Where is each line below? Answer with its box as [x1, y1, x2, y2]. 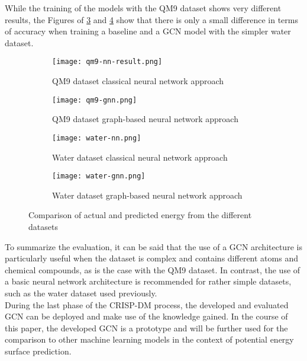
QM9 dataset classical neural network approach [52, 75, 224, 87]
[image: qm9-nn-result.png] [52, 57, 163, 66]
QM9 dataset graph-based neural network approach [52, 113, 238, 125]
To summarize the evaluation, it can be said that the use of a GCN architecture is [5, 240, 302, 253]
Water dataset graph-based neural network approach [52, 189, 243, 201]
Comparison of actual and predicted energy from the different [28, 209, 252, 221]
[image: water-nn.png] [52, 133, 141, 142]
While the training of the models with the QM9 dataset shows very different [5, 2, 282, 14]
